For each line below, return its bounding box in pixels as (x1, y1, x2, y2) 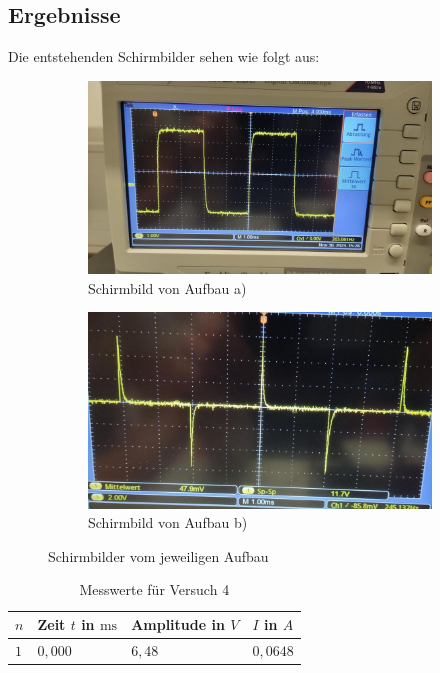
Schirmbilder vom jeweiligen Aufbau (48, 545, 269, 566)
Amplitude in (131, 614, 225, 635)
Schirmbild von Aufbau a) (88, 277, 247, 298)
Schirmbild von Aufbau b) (88, 512, 248, 533)
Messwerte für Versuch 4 (79, 579, 230, 600)
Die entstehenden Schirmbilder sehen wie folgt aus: (8, 46, 320, 67)
